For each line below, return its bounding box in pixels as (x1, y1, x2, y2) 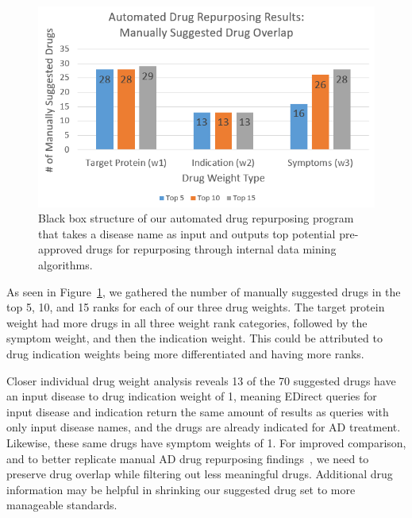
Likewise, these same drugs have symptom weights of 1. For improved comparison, (6, 434, 406, 450)
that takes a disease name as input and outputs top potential (38, 225, 336, 242)
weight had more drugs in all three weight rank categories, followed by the (6, 314, 368, 331)
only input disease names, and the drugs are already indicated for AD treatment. (6, 419, 401, 435)
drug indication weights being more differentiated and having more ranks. (6, 345, 364, 361)
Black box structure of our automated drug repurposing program (38, 210, 354, 226)
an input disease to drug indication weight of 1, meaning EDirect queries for (6, 388, 377, 404)
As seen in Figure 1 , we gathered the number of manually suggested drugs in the (6, 283, 401, 300)
